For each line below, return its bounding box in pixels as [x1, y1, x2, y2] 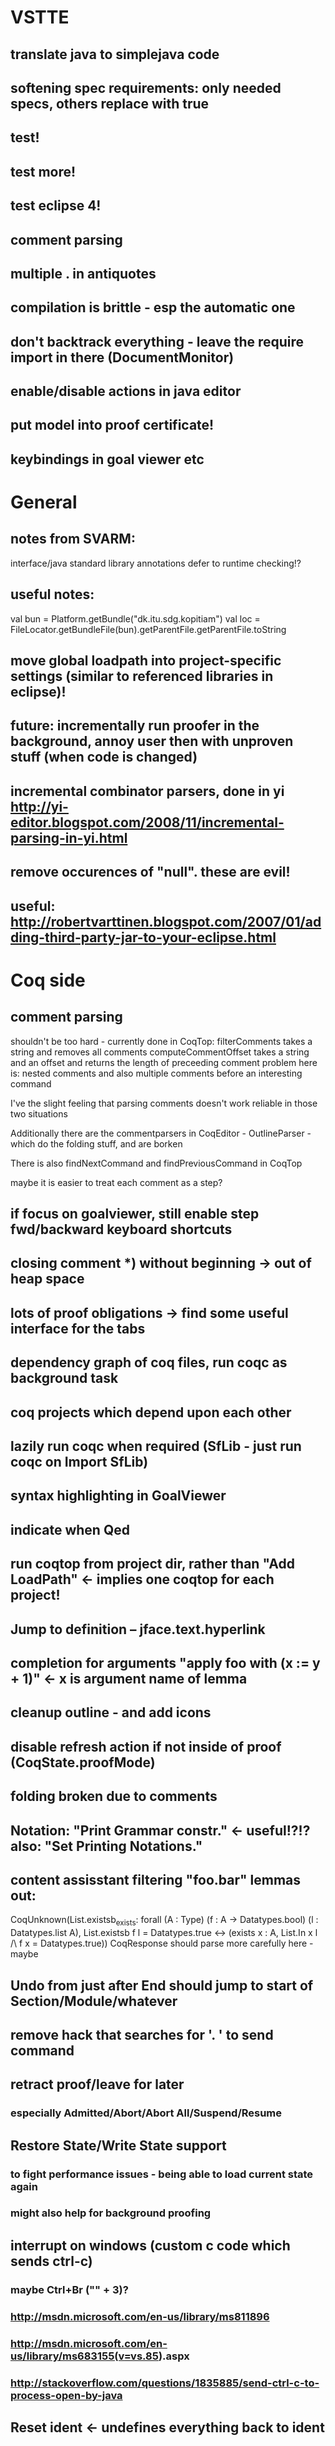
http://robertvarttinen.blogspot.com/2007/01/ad [10, 913, 322, 930]
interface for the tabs [10, 1320, 146, 1337]
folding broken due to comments [10, 1788, 218, 1805]
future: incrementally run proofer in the [10, 717, 260, 735]
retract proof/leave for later [10, 2076, 185, 2093]
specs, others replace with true [10, 95, 210, 112]
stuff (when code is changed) [10, 749, 198, 766]
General [10, 491, 78, 514]
